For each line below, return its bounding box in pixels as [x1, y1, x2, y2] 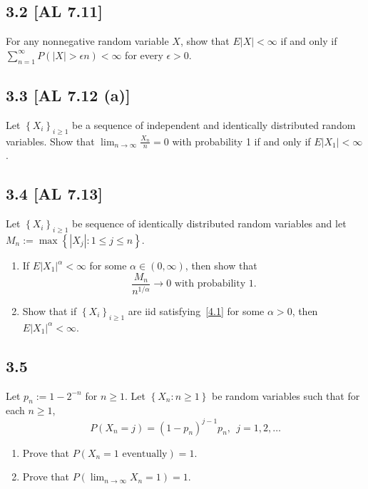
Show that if [22, 304, 77, 319]
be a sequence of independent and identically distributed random [71, 117, 356, 132]
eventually [122, 448, 168, 459]
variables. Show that [6, 133, 95, 148]
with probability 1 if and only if [172, 133, 311, 148]
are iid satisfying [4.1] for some [128, 304, 265, 319]
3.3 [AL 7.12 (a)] [6, 83, 131, 105]
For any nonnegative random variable [6, 34, 169, 48]
